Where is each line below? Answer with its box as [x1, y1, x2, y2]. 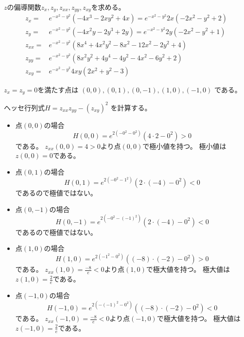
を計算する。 [110, 102, 152, 112]
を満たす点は [37, 84, 79, 94]
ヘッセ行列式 [4, 102, 45, 112]
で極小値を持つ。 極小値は [142, 141, 227, 151]
